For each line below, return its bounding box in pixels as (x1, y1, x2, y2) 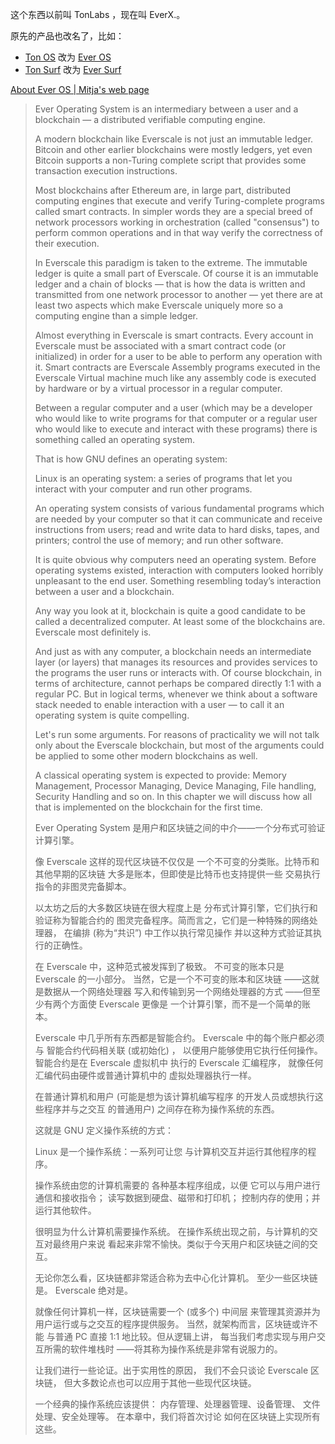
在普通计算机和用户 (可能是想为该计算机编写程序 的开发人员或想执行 (34, 1091, 315, 1102)
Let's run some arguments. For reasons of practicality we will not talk (34, 729, 320, 740)
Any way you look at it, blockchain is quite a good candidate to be (34, 605, 306, 617)
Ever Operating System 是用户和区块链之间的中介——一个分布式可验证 (34, 822, 326, 833)
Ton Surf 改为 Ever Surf (24, 64, 122, 75)
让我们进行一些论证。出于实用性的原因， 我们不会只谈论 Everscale (34, 1364, 309, 1376)
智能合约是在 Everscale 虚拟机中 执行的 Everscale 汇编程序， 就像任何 (34, 1057, 324, 1068)
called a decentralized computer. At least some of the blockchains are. (34, 616, 326, 627)
